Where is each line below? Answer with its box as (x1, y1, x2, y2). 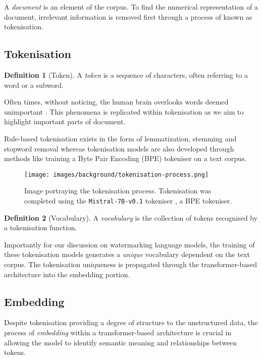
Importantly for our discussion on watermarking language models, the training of (4, 239, 255, 249)
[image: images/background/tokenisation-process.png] (24, 171, 209, 178)
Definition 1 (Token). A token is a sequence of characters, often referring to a (4, 69, 248, 80)
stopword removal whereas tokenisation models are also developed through (4, 143, 234, 153)
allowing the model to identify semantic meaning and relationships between (4, 337, 237, 347)
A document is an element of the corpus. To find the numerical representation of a (4, 2, 258, 12)
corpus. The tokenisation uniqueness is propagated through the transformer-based (4, 259, 257, 270)
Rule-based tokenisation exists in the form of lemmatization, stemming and (4, 133, 237, 143)
